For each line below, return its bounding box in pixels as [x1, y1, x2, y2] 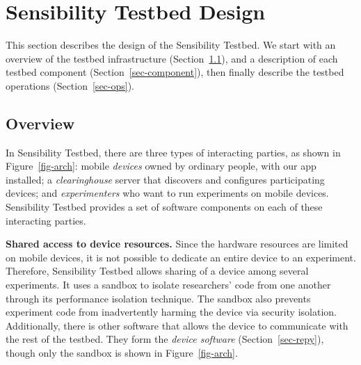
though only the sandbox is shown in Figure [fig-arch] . [6, 346, 238, 360]
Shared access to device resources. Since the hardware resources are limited [6, 236, 348, 251]
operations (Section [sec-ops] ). [6, 78, 135, 92]
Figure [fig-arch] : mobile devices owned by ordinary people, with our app [6, 159, 316, 173]
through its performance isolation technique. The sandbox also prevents [6, 291, 311, 305]
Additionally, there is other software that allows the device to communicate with [6, 318, 348, 332]
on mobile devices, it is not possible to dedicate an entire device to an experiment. [6, 250, 356, 264]
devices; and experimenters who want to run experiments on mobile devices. [6, 186, 329, 200]
